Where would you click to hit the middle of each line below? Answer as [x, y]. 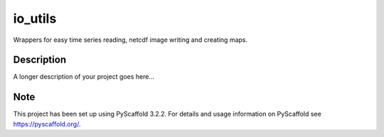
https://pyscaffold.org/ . [47, 124]
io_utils [35, 18]
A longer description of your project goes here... [84, 77]
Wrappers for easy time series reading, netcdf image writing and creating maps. [130, 40]
